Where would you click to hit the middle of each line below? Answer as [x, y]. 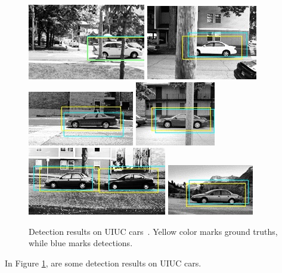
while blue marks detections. [81, 243]
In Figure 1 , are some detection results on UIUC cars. [103, 263]
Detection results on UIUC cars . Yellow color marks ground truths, [153, 231]
